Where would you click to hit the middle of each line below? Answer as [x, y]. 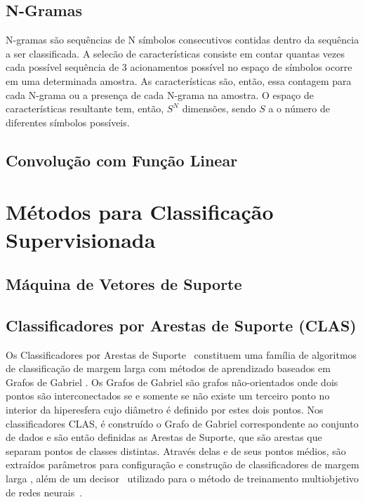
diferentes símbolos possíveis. [68, 122]
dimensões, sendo [219, 108]
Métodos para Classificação [140, 212]
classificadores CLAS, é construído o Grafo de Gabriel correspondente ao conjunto [182, 423]
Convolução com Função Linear [122, 160]
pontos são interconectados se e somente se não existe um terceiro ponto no [168, 396]
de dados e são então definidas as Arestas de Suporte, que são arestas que [164, 437]
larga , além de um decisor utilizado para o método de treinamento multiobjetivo [182, 478]
